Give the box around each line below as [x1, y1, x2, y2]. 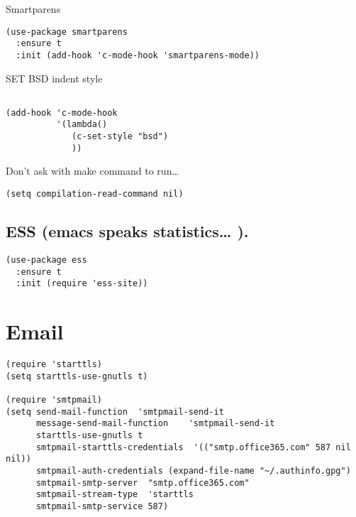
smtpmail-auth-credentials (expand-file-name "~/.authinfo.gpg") [35, 465, 351, 476]
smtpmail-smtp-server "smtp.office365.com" [35, 477, 250, 488]
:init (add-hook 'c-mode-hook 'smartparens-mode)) [16, 50, 260, 60]
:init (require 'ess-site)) [16, 278, 148, 289]
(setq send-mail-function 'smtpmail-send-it [6, 406, 224, 417]
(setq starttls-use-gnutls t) [6, 371, 148, 381]
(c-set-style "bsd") [72, 131, 169, 142]
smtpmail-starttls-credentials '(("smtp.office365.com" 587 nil [35, 442, 351, 452]
